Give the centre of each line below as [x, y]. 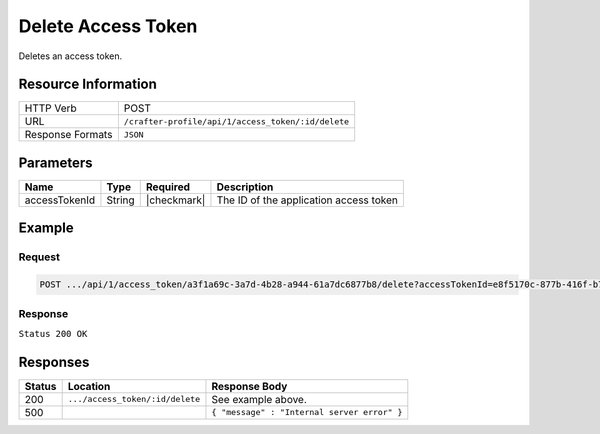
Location [89, 386]
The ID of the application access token [307, 200]
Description [245, 187]
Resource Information [87, 84]
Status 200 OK [53, 333]
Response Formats [68, 135]
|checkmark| [175, 200]
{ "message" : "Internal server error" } [307, 412]
